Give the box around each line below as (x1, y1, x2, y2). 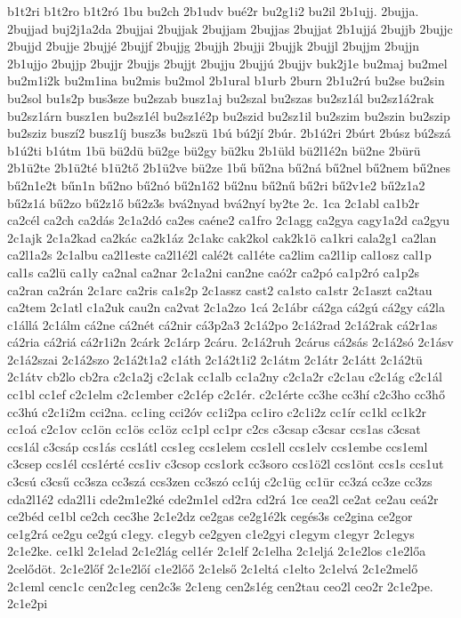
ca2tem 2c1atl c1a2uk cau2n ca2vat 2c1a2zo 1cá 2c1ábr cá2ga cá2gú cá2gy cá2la (7, 298, 445, 317)
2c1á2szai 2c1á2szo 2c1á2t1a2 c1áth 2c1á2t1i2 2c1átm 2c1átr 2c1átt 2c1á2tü (7, 349, 423, 368)
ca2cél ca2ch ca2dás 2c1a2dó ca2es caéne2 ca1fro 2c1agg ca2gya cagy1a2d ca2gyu (7, 211, 450, 229)
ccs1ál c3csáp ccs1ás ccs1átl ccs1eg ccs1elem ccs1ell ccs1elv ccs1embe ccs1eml (7, 437, 428, 455)
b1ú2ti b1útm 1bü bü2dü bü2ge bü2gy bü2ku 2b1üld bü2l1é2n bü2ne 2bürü (7, 140, 421, 159)
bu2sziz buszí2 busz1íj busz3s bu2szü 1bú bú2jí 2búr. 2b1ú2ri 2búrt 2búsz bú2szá (7, 124, 451, 142)
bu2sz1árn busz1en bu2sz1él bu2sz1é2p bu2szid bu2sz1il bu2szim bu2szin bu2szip (7, 106, 450, 124)
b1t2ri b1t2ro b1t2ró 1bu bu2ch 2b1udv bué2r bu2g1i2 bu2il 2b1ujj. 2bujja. (7, 2, 419, 20)
